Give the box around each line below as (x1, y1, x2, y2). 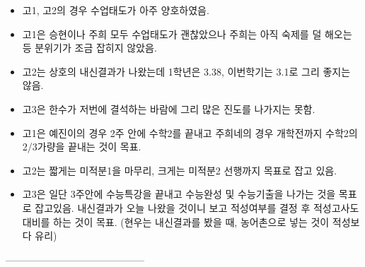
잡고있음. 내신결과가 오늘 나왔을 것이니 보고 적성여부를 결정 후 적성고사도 (35, 200, 359, 215)
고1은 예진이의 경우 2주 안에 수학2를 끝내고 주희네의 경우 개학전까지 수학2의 (22, 125, 358, 140)
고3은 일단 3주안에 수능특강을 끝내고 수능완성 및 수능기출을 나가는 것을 (22, 186, 336, 201)
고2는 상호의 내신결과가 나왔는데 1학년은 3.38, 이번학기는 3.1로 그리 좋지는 (22, 64, 351, 78)
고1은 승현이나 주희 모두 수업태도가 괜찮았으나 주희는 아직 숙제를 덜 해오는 (22, 26, 352, 41)
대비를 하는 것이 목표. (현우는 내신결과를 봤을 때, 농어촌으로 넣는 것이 (22, 214, 330, 229)
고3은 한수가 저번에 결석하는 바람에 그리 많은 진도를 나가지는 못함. (22, 101, 315, 116)
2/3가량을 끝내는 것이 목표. (22, 139, 141, 154)
